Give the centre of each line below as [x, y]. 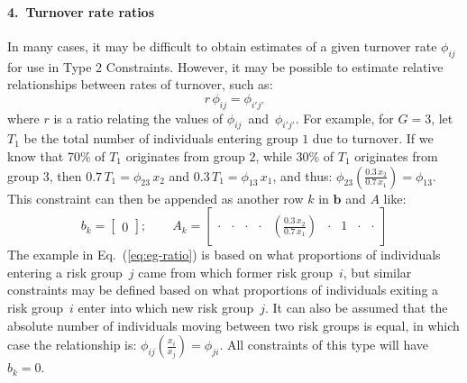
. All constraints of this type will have [324, 345]
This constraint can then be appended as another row [156, 198]
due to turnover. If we [373, 138]
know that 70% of [56, 155]
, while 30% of [295, 155]
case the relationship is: [72, 345]
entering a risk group [65, 272]
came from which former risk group [235, 272]
